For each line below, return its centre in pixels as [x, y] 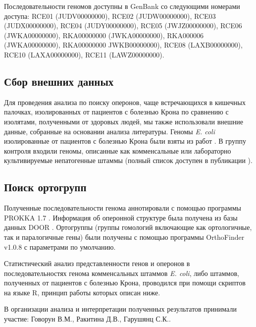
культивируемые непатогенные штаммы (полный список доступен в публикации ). [128, 160]
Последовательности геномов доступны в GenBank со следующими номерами [122, 6]
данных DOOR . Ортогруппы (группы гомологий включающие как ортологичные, [128, 227]
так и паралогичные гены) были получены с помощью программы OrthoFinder [124, 237]
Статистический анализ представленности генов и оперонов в [97, 263]
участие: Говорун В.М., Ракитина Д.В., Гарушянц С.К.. [87, 319]
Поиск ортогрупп [45, 187]
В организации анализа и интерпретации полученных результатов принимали [120, 309]
